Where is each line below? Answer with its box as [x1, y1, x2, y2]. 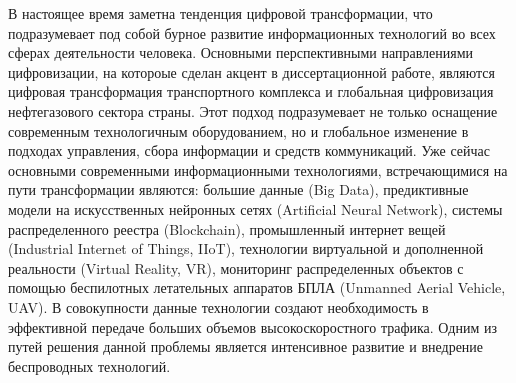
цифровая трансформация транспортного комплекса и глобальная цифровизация [8, 81, 494, 102]
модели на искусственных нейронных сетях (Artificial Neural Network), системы [8, 198, 503, 219]
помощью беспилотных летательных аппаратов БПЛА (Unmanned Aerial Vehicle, [8, 277, 506, 298]
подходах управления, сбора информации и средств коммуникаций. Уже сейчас [8, 140, 491, 161]
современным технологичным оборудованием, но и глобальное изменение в [8, 120, 469, 141]
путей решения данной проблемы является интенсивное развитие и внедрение [8, 336, 484, 357]
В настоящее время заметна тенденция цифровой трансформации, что [8, 3, 433, 23]
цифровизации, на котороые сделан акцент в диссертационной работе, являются [8, 61, 496, 82]
